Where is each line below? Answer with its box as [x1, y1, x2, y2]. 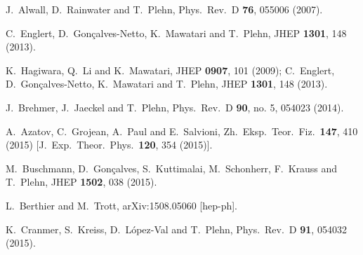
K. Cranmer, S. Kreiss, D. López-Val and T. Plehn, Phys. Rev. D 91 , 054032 [6, 221, 347, 236]
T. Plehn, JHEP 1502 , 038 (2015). [6, 174, 157, 189]
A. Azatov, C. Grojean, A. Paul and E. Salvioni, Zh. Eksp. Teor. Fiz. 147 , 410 [6, 123, 358, 138]
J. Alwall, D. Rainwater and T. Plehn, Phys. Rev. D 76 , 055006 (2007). [6, 2, 323, 16]
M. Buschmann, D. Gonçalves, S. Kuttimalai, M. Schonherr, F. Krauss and [6, 160, 338, 175]
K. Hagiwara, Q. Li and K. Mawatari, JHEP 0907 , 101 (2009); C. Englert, [6, 62, 335, 77]
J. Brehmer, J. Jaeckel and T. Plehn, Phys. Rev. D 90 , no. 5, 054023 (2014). [6, 99, 344, 114]
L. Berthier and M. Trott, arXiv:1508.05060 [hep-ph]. [6, 198, 237, 212]
